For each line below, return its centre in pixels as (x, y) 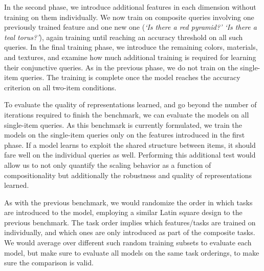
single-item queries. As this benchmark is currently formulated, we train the (123, 124)
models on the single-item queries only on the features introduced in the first (125, 135)
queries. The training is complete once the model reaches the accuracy (130, 77)
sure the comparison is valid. (49, 263)
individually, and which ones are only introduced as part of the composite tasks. (130, 232)
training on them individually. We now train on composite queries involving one (129, 17)
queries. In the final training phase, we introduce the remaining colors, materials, (131, 47)
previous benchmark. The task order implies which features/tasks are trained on (130, 222)
